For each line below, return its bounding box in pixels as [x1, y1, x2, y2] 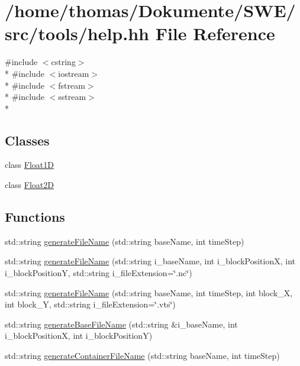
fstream [58, 79, 85, 91]
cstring [51, 56, 76, 68]
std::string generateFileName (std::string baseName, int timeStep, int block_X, [5, 286, 293, 299]
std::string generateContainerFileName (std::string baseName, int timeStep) [5, 349, 280, 362]
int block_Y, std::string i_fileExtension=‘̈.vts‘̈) [5, 298, 176, 310]
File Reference [155, 21, 275, 46]
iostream [58, 67, 89, 79]
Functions [5, 208, 65, 226]
